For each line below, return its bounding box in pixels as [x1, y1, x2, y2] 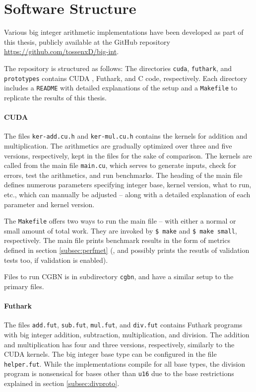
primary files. [4, 281, 44, 291]
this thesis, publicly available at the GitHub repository [4, 36, 170, 47]
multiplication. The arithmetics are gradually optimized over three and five [4, 140, 232, 151]
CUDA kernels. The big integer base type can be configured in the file [4, 349, 217, 359]
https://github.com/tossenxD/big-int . [4, 46, 119, 57]
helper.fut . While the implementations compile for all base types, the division [4, 358, 246, 369]
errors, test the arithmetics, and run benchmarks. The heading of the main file [4, 169, 243, 180]
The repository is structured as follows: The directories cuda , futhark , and [4, 63, 232, 73]
